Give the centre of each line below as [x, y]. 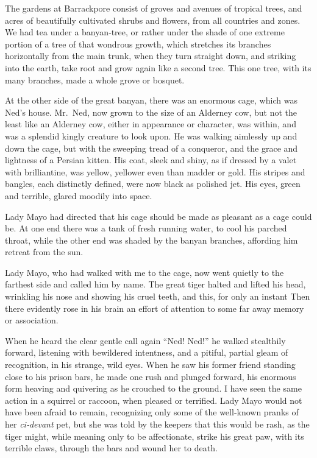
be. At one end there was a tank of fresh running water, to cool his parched [146, 228]
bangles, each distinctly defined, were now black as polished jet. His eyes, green [153, 184]
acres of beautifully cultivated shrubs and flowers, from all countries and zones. [153, 20]
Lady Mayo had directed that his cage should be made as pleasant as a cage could [158, 216]
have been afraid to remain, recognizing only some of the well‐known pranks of [152, 412]
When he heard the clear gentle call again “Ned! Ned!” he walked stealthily [145, 340]
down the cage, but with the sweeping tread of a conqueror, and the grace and [151, 148]
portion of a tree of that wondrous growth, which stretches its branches [138, 44]
